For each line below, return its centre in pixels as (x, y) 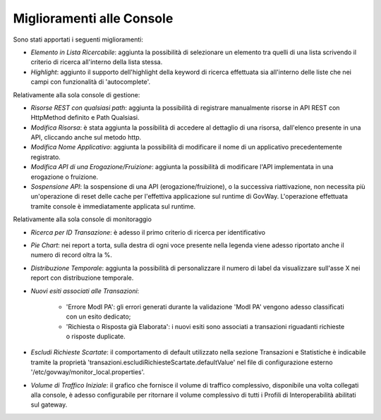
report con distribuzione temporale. (82, 278)
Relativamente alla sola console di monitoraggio (82, 219)
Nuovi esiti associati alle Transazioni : (85, 291)
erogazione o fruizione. (65, 177)
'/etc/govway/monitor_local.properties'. (88, 372)
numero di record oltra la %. (71, 255)
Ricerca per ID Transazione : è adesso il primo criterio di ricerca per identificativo (148, 232)
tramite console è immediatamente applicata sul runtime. (113, 206)
